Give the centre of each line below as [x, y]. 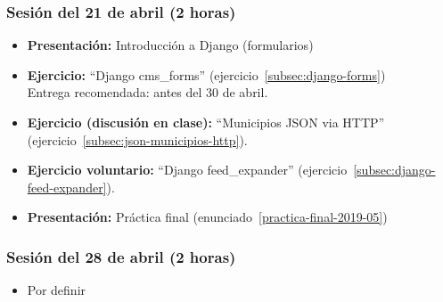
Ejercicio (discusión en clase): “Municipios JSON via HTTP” [206, 122]
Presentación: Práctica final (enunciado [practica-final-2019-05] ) [207, 217]
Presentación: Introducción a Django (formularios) [170, 45]
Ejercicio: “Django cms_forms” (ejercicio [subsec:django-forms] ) [206, 74]
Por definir [57, 290]
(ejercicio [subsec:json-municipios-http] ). [137, 139]
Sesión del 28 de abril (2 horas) [121, 256]
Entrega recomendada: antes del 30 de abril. [148, 92]
